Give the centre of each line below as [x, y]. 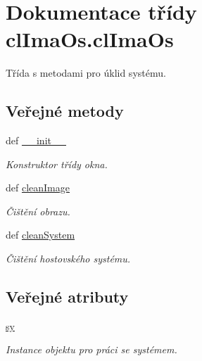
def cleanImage [38, 188]
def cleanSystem [40, 235]
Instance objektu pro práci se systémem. [91, 349]
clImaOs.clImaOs [90, 39]
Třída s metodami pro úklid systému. [86, 73]
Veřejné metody [65, 111]
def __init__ [36, 140]
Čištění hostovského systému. [68, 259]
